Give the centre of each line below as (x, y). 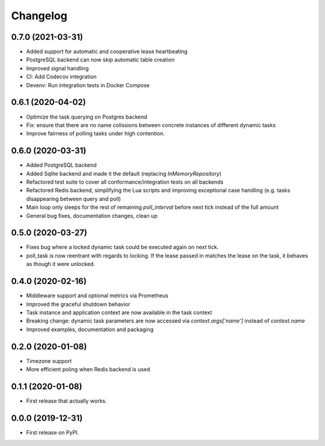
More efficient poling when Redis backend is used (88, 370)
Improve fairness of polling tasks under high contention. (95, 134)
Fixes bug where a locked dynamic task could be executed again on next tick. (122, 247)
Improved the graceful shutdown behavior (78, 304)
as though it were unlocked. (61, 264)
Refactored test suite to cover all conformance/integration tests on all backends (125, 182)
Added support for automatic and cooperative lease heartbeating (107, 52)
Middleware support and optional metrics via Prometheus (97, 296)
